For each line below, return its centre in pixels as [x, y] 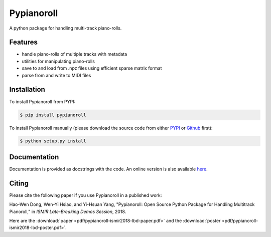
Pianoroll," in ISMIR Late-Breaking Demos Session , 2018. [68, 211]
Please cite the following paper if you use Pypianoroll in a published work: [86, 195]
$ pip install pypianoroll [53, 115]
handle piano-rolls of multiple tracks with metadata [75, 54]
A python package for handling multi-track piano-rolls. [65, 28]
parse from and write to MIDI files [56, 75]
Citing [19, 183]
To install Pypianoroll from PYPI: [42, 101]
